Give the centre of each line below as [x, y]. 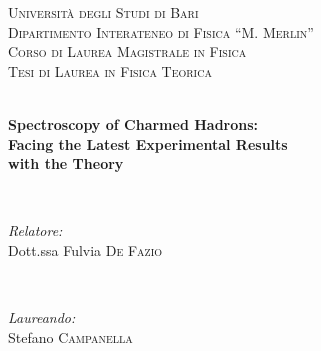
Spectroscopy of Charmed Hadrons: [133, 123]
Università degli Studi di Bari [103, 12]
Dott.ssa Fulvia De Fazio [85, 249]
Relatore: [35, 230]
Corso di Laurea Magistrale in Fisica [127, 51]
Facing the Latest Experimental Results [148, 143]
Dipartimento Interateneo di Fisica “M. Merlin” [161, 31]
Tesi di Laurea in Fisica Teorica [110, 70]
